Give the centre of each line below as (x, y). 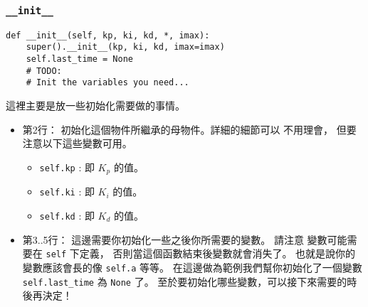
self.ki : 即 (67, 192)
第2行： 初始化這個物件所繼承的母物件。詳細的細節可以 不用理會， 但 (184, 129)
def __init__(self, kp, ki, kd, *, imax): (108, 35)
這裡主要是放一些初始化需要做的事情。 (95, 106)
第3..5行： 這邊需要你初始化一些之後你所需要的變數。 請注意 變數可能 (185, 239)
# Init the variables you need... (107, 83)
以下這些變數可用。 (87, 143)
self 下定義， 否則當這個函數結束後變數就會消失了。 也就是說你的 (201, 253)
